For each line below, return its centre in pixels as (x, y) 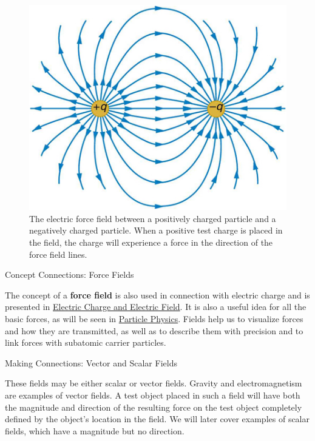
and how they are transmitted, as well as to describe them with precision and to (154, 330)
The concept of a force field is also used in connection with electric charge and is (157, 295)
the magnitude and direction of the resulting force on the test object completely (154, 407)
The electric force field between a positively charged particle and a (153, 218)
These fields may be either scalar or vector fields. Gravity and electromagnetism (154, 383)
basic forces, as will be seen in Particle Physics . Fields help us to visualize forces (154, 318)
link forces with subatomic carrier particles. (86, 342)
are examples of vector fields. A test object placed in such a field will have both (153, 395)
